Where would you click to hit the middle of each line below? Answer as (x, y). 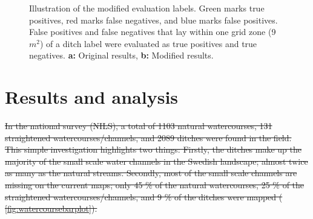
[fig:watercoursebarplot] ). (51, 208)
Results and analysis (92, 97)
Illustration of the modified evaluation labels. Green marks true (147, 8)
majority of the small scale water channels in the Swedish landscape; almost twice (156, 161)
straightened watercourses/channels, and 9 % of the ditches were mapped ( (144, 196)
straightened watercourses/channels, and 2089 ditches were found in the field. (148, 137)
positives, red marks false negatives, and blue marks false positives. (153, 20)
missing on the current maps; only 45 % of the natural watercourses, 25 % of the (155, 185)
